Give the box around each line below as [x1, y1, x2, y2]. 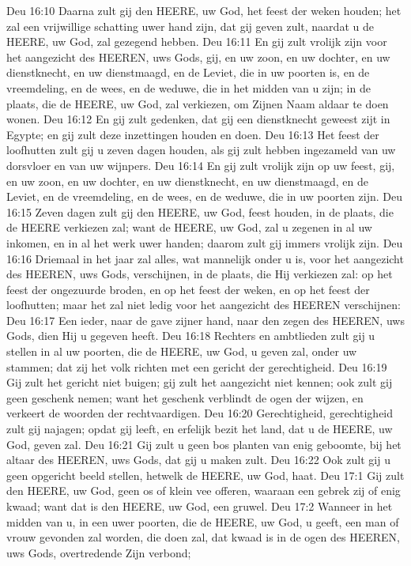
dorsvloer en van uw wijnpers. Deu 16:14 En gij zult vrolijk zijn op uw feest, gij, [6, 157, 395, 173]
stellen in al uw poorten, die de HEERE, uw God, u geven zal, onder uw [6, 343, 357, 360]
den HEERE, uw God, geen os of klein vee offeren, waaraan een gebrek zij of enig [6, 482, 401, 499]
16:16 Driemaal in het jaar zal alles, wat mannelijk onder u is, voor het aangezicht [6, 250, 404, 266]
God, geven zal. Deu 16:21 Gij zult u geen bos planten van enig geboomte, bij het [6, 436, 402, 452]
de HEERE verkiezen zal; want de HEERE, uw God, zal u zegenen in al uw [6, 219, 372, 236]
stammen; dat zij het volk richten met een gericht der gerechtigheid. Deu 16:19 [6, 358, 387, 375]
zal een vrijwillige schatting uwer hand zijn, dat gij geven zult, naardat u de [6, 17, 374, 34]
